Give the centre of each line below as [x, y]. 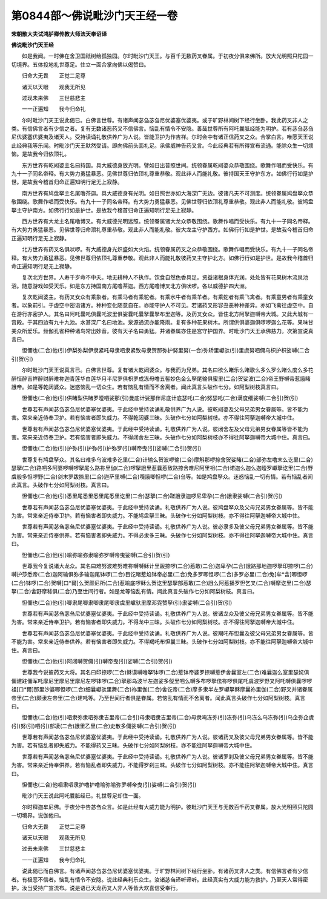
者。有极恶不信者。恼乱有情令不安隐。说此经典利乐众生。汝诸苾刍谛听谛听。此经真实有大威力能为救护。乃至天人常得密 [160, 879]
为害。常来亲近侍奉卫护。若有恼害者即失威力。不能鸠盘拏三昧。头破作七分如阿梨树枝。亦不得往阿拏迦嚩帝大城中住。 [157, 516]
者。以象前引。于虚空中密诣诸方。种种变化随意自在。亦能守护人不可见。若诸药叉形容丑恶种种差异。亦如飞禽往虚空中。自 [162, 305]
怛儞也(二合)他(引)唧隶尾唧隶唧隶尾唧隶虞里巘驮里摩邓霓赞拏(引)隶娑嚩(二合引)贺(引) [127, 602]
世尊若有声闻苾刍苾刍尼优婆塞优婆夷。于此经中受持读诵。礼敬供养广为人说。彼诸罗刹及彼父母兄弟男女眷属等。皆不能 [167, 756]
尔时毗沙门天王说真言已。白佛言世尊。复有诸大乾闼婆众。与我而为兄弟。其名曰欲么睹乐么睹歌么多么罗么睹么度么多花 [167, 370]
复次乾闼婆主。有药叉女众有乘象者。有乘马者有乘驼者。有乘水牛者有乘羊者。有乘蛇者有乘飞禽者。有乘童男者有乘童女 [167, 297]
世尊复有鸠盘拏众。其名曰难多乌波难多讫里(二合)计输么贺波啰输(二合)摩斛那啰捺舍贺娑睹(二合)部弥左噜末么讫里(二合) [167, 459]
